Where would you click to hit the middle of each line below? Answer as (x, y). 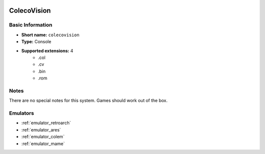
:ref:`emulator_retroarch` (46, 123)
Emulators (22, 113)
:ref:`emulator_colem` (43, 137)
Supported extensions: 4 (47, 51)
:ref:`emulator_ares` (41, 129)
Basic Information (31, 25)
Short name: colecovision (50, 35)
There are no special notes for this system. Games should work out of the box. (88, 101)
